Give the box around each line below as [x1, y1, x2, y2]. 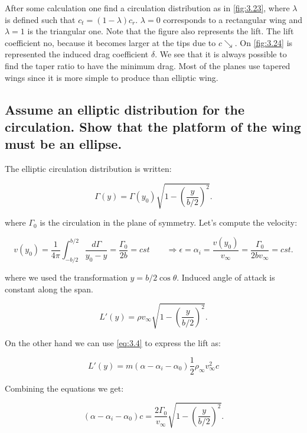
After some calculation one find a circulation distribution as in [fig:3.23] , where [5, 2, 290, 14]
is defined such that [5, 13, 76, 25]
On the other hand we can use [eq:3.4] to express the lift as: [5, 336, 221, 349]
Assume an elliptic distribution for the [5, 100, 245, 118]
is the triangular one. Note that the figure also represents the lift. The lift [27, 25, 294, 37]
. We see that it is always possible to [155, 48, 287, 60]
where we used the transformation [5, 271, 128, 284]
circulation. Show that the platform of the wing [5, 117, 301, 135]
